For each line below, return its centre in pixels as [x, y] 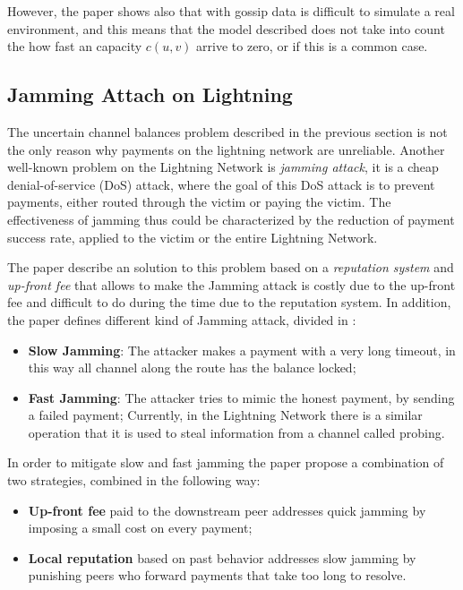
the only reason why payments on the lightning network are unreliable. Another [226, 149]
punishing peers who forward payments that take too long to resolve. [217, 575]
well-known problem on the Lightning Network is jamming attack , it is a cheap [223, 167]
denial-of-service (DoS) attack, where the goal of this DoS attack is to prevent [221, 184]
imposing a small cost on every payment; [140, 528]
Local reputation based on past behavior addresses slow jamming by [222, 557]
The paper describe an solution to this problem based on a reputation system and [231, 267]
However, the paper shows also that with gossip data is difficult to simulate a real [231, 11]
